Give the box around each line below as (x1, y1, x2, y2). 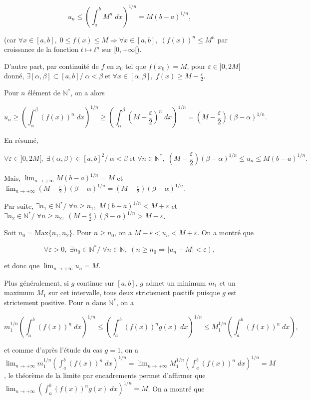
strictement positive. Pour (4, 297, 83, 308)
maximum (4, 287, 34, 298)
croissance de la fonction (4, 44, 79, 54)
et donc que (4, 260, 40, 271)
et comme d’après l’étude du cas (4, 345, 102, 355)
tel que (125, 60, 146, 71)
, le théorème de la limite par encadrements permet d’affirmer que (4, 370, 206, 381)
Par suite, (4, 200, 34, 211)
